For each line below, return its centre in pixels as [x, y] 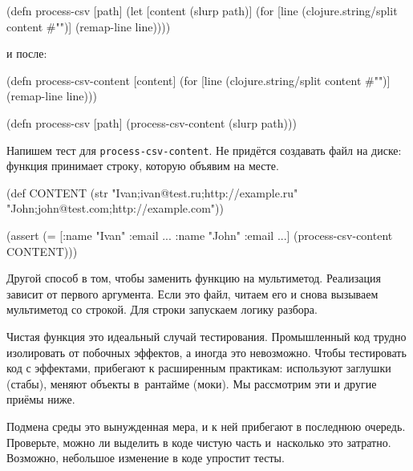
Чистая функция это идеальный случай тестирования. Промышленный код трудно [206, 336]
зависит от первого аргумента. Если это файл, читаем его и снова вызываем [192, 293]
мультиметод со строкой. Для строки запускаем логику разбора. [162, 309]
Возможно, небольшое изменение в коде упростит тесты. [146, 458]
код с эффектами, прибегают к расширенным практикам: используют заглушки [199, 368]
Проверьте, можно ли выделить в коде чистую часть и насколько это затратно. [199, 442]
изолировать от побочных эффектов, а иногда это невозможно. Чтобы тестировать [206, 352]
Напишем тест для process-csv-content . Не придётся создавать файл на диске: [204, 150]
